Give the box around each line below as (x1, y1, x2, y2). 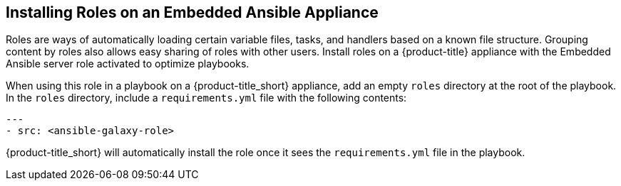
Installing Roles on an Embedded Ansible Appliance (6, 4, 379, 21)
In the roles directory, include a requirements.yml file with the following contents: (6, 92, 407, 104)
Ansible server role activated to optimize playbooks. (6, 58, 250, 70)
